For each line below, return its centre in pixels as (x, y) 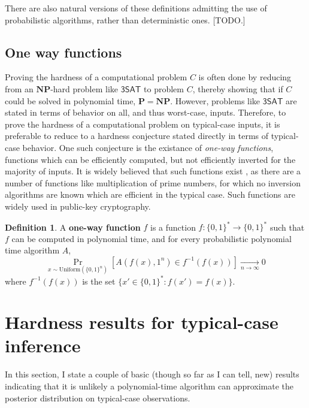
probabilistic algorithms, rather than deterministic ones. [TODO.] (125, 19)
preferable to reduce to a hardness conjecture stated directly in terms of (137, 136)
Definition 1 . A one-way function (73, 227)
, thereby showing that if (238, 88)
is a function (173, 227)
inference (43, 345)
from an (19, 88)
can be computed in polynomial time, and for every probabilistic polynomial (152, 238)
